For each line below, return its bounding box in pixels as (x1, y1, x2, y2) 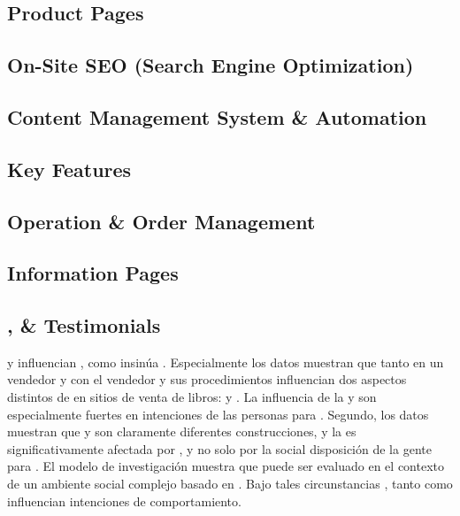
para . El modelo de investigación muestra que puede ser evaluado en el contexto (7, 457, 445, 475)
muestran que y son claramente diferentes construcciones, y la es (7, 422, 356, 441)
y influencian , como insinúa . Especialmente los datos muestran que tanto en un (7, 352, 444, 371)
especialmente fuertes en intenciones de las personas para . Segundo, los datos (7, 404, 429, 423)
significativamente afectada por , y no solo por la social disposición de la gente (7, 439, 432, 458)
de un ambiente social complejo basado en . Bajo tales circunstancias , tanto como (7, 474, 453, 493)
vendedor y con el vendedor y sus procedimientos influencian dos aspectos (7, 370, 407, 389)
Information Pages (7, 259, 179, 287)
